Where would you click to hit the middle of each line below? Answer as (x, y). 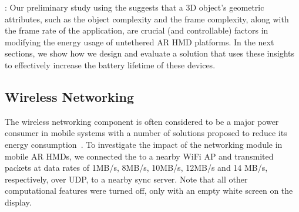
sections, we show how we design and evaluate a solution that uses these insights (150, 53)
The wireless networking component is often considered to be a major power (142, 121)
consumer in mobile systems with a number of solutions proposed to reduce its (146, 133)
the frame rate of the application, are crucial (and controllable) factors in (137, 30)
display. (18, 202)
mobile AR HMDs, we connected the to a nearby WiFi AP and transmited (139, 156)
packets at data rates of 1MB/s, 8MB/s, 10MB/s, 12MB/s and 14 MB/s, (136, 168)
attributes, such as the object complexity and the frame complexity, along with (147, 19)
